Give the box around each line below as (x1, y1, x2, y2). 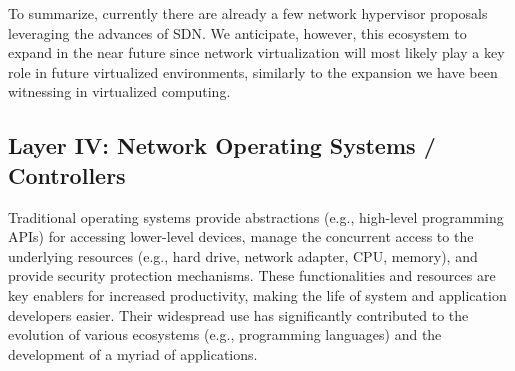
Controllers (8, 159, 126, 190)
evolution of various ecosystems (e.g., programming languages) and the (8, 324, 442, 345)
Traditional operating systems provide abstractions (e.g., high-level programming (8, 206, 504, 227)
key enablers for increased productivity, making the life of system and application (8, 284, 507, 305)
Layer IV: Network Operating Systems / (8, 130, 436, 161)
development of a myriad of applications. (8, 343, 258, 364)
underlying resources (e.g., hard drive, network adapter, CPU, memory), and (8, 245, 478, 266)
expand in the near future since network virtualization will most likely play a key (8, 42, 505, 63)
